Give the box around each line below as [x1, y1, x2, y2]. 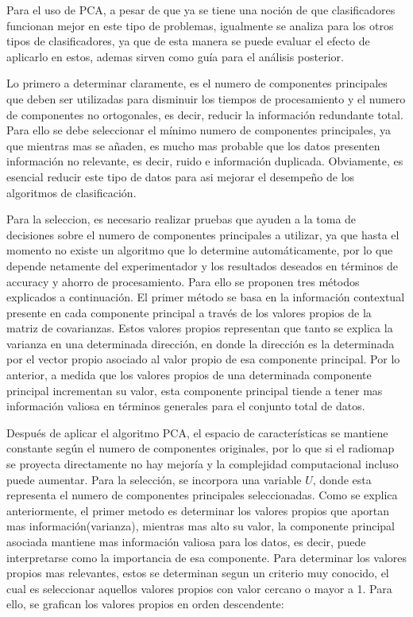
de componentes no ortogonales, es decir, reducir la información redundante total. [6, 106, 403, 122]
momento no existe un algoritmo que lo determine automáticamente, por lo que [6, 242, 393, 258]
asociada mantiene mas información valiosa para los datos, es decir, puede [6, 534, 366, 549]
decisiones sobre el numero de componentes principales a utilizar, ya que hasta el [6, 226, 399, 243]
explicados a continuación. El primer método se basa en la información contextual [6, 289, 405, 305]
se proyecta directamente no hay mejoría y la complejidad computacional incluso [6, 456, 399, 472]
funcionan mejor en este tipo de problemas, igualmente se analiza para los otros [6, 17, 394, 33]
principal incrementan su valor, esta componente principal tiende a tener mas [6, 382, 383, 398]
